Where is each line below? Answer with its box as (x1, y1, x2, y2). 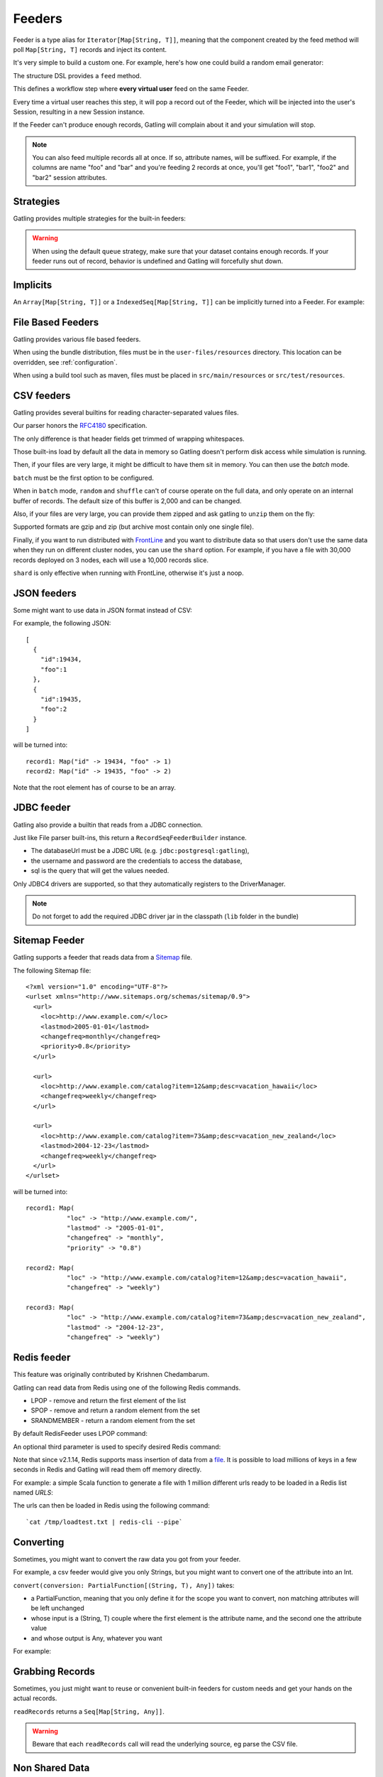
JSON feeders (13, 587, 77, 599)
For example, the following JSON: (13, 619, 111, 628)
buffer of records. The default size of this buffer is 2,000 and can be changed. (13, 496, 242, 505)
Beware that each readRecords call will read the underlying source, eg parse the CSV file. (32, 1740, 298, 1749)
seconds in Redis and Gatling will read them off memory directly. (13, 1465, 202, 1474)
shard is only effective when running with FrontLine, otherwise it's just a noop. (13, 569, 244, 577)
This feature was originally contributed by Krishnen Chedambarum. (13, 1370, 209, 1379)
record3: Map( (26, 1304, 74, 1311)
